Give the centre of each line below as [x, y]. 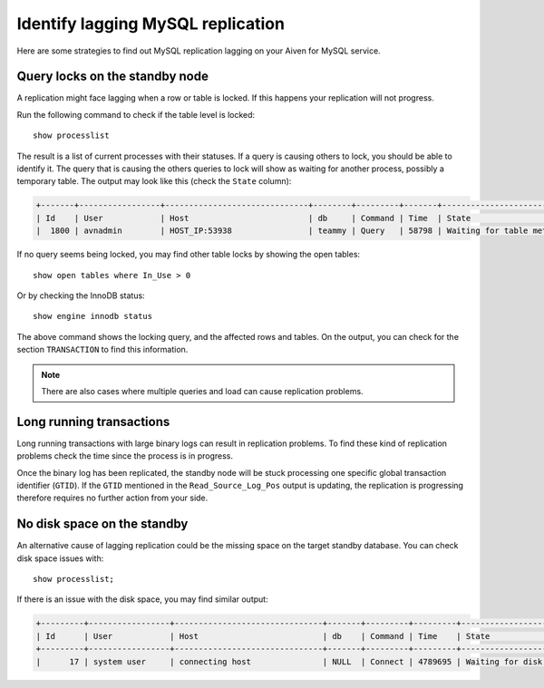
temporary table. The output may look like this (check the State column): [154, 181]
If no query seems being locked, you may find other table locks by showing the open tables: [189, 255]
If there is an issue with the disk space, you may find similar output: [142, 599]
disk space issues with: [60, 558]
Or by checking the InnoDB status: [81, 296]
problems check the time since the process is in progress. [125, 456]
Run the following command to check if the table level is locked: [136, 114]
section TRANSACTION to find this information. [102, 350]
